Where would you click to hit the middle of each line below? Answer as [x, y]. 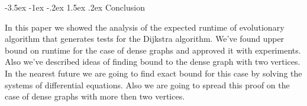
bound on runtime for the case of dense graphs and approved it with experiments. [153, 50]
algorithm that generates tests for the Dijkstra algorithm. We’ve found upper [145, 39]
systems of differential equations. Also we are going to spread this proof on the [147, 85]
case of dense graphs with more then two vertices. [95, 96]
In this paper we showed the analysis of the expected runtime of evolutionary [145, 27]
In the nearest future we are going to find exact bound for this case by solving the [153, 73]
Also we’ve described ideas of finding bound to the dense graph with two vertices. [153, 62]
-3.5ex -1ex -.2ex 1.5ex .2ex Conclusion [75, 7]
